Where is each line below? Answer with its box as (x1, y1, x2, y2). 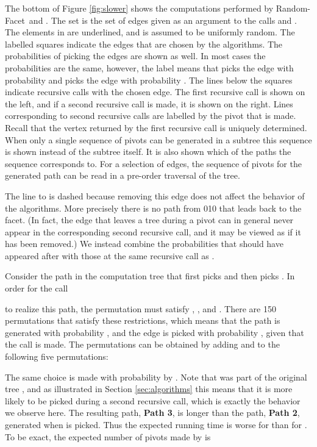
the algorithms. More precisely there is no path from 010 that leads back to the (5, 201, 302, 214)
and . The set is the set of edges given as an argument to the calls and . (29, 13, 297, 26)
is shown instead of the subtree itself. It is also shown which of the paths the (5, 145, 291, 158)
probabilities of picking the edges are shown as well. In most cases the (5, 49, 266, 62)
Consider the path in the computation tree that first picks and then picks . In (5, 270, 295, 282)
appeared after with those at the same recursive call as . (5, 249, 215, 262)
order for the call (5, 282, 68, 295)
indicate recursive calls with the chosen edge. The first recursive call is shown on (5, 85, 305, 98)
